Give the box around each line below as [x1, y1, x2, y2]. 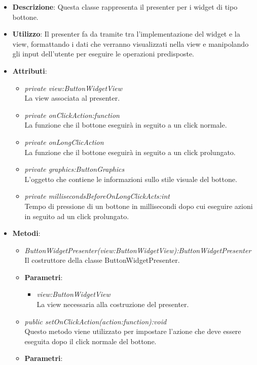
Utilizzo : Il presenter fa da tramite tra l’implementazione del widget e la [12, 28, 240, 39]
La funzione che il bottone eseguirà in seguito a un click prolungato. [24, 146, 236, 157]
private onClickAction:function [24, 109, 120, 120]
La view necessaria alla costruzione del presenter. [36, 299, 189, 310]
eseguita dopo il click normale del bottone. [24, 336, 157, 346]
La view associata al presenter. [24, 93, 120, 103]
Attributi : [12, 65, 47, 76]
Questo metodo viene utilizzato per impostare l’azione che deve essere [24, 326, 241, 337]
